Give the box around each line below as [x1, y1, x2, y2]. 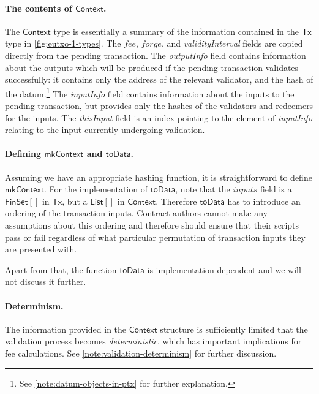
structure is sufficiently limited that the [160, 322, 308, 335]
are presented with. [5, 243, 77, 256]
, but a [62, 194, 88, 207]
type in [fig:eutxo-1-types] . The [5, 37, 121, 50]
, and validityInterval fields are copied [161, 37, 303, 50]
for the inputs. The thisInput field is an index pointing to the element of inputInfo [5, 111, 313, 124]
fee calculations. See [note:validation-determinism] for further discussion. [5, 346, 277, 359]
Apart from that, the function [5, 263, 117, 276]
